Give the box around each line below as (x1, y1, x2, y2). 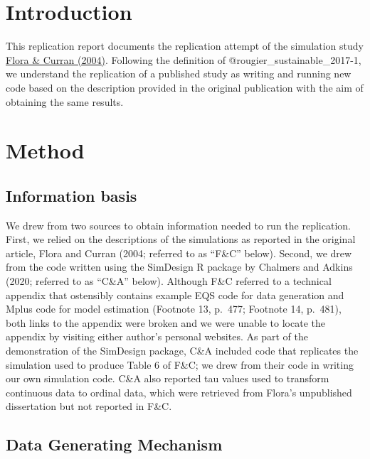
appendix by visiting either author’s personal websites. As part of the (6, 329, 308, 344)
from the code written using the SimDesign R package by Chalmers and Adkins (6, 259, 353, 274)
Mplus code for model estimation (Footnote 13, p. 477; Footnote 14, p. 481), (6, 301, 342, 316)
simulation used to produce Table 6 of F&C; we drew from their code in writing (6, 357, 354, 372)
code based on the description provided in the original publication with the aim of (6, 80, 364, 94)
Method (6, 136, 85, 165)
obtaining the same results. (6, 94, 124, 109)
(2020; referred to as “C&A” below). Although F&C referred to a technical (6, 274, 332, 288)
